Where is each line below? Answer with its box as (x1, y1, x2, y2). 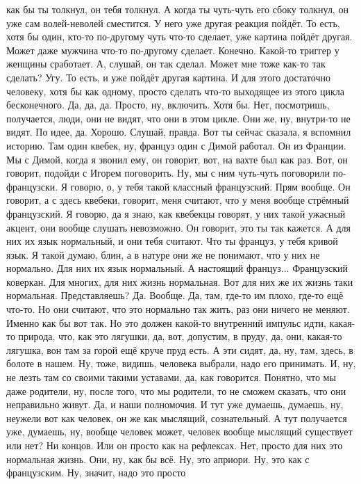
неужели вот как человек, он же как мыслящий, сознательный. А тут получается (6, 410, 347, 425)
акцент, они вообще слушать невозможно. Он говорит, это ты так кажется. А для (6, 220, 351, 234)
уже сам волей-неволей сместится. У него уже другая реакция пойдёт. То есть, (6, 15, 340, 30)
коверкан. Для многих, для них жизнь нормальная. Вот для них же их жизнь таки (6, 274, 353, 289)
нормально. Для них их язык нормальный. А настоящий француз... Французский (6, 261, 348, 275)
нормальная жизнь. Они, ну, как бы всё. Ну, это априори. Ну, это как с (6, 451, 310, 466)
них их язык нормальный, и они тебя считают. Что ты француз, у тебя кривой (6, 234, 338, 248)
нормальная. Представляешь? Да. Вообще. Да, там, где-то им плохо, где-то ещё (6, 288, 344, 302)
